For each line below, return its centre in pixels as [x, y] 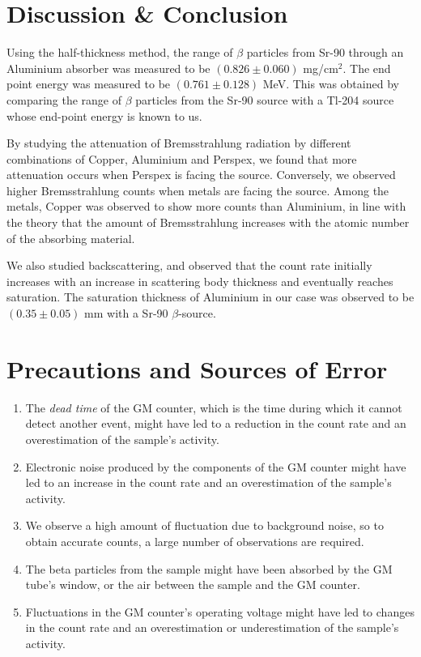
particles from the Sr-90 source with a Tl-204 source [265, 99]
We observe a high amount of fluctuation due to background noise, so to [204, 525]
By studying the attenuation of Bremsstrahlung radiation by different [179, 143]
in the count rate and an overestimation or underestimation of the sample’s [212, 627]
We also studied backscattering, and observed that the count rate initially [189, 265]
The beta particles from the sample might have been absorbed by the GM [209, 568]
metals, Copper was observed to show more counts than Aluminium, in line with [206, 206]
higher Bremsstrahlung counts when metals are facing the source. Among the [198, 190]
